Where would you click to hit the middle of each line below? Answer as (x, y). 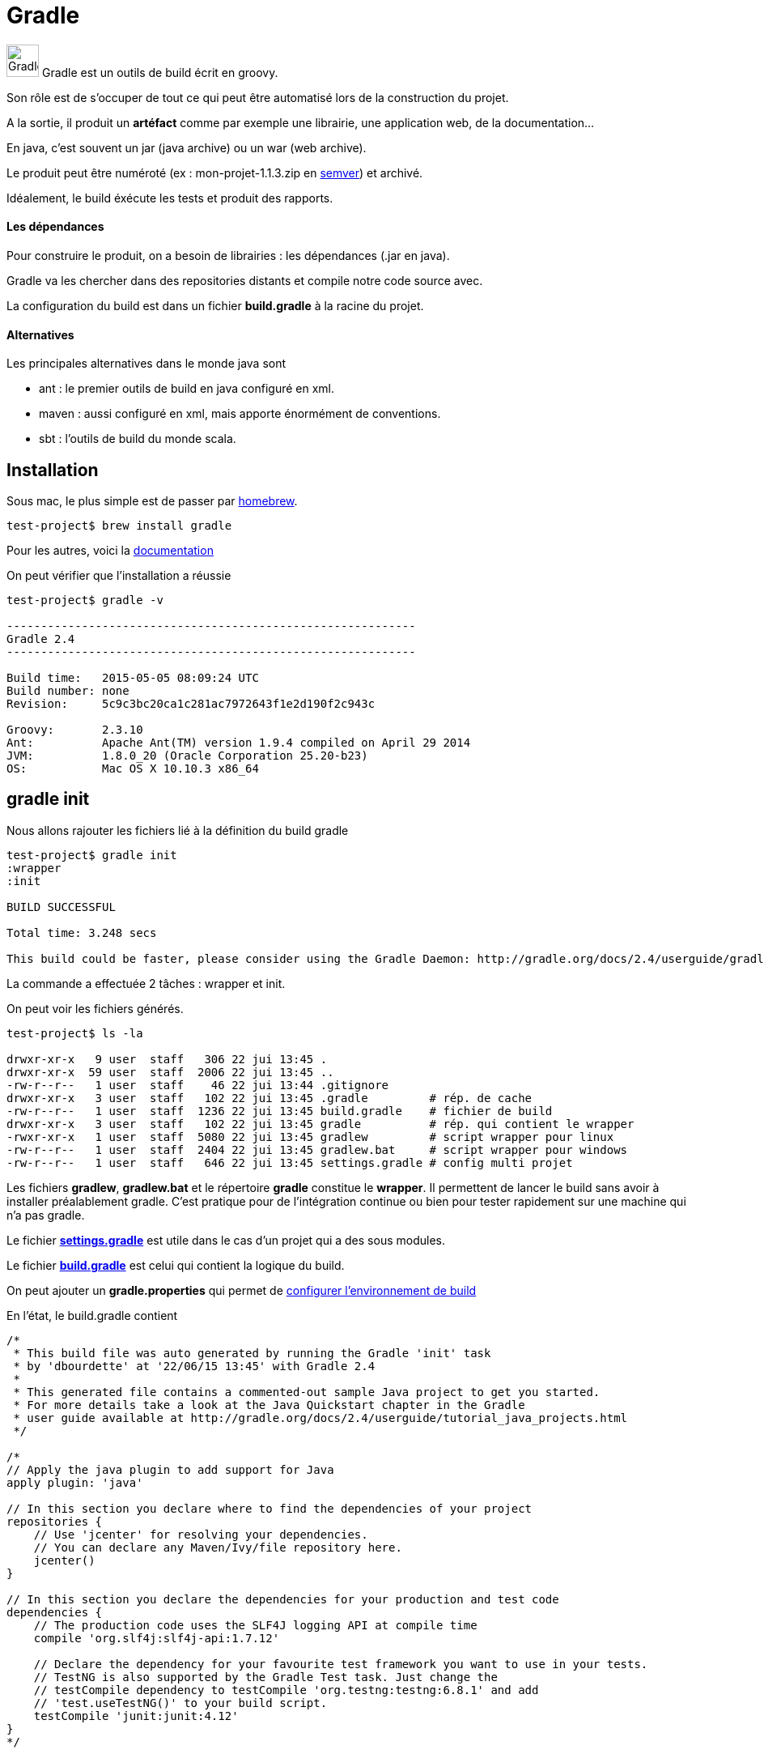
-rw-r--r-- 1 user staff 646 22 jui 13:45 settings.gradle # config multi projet (290, 1162)
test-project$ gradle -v (85, 600)
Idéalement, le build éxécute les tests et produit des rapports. (170, 198)
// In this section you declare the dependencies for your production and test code (283, 1599)
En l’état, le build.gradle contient (92, 1315)
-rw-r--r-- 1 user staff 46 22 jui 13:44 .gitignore (198, 1085)
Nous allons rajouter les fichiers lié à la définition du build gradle (178, 830)
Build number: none (68, 691)
